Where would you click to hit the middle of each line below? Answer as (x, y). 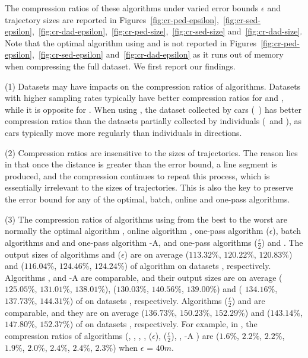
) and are (248, 300)
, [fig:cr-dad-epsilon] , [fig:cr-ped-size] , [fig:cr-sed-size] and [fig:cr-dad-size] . (167, 31)
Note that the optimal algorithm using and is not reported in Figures (131, 42)
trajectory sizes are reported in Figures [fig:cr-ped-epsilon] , (112, 19)
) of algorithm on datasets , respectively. (198, 266)
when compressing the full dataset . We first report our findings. (120, 66)
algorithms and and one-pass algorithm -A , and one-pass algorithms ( (131, 242)
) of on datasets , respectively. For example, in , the (163, 324)
